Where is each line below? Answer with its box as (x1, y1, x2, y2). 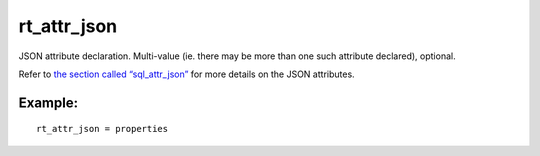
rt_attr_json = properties (36, 123, 169, 135)
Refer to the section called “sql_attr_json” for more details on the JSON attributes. (18, 68, 355, 80)
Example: (18, 94, 79, 111)
